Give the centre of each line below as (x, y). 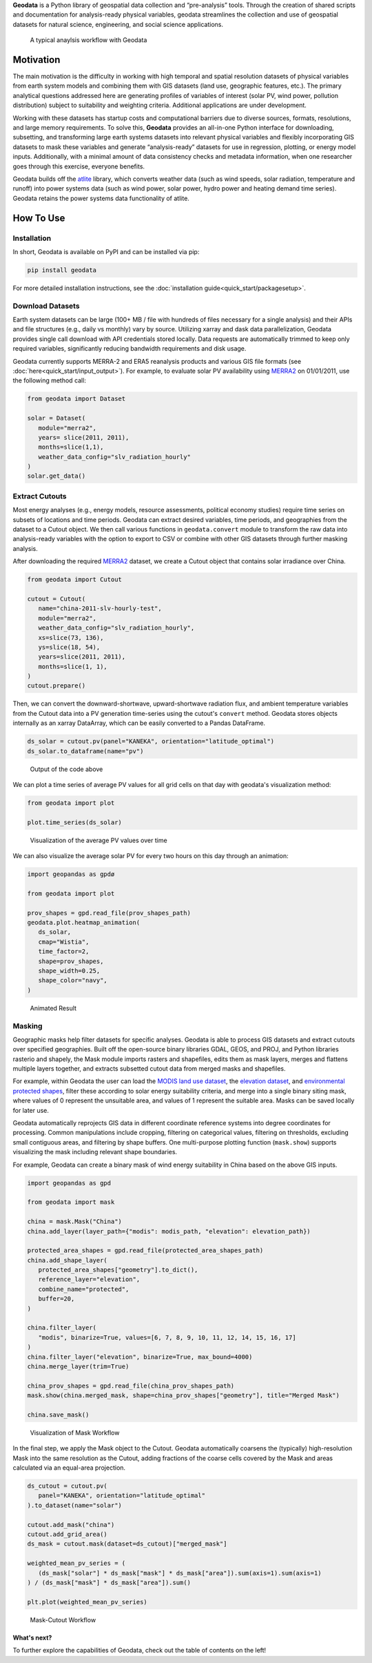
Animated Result (53, 1008)
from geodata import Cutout (74, 580)
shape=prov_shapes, (71, 961)
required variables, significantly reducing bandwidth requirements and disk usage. (130, 349)
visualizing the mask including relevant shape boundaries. (95, 1152)
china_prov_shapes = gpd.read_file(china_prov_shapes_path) (131, 1385)
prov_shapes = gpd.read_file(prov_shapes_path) (109, 913)
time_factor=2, (64, 952)
